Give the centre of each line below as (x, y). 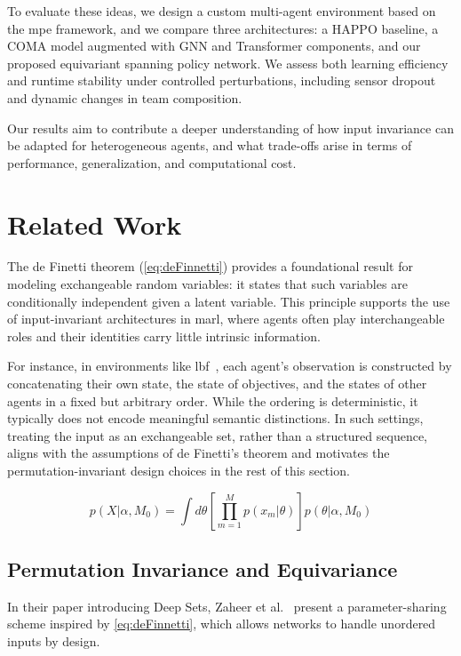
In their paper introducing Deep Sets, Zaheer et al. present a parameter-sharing (227, 606)
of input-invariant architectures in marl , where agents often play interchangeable (226, 319)
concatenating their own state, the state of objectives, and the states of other (217, 384)
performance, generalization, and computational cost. (152, 162)
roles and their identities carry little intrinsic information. (164, 336)
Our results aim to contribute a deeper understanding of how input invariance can (230, 128)
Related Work (95, 224)
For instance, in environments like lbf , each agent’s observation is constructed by (230, 366)
